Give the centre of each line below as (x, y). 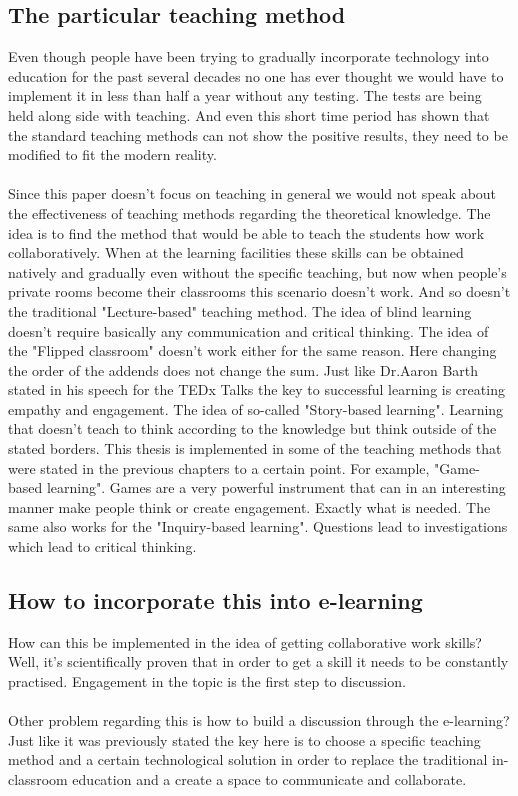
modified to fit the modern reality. (112, 154)
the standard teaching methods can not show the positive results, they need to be (258, 134)
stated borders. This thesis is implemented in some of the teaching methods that (255, 448)
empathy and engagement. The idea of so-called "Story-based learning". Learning (256, 408)
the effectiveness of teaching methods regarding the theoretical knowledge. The (249, 212)
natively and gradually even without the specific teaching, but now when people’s (257, 271)
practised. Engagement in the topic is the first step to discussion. (207, 681)
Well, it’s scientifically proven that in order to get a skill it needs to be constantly (258, 661)
